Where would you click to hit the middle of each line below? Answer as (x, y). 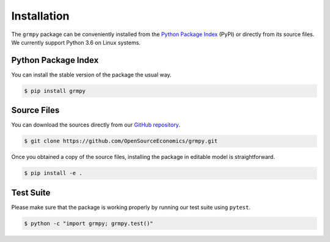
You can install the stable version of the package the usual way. (91, 75)
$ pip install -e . (53, 173)
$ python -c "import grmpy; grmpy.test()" (89, 223)
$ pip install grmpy (55, 91)
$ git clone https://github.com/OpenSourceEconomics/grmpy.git (121, 141)
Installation (40, 16)
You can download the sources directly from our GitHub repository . (96, 125)
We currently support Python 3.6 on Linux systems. (76, 42)
